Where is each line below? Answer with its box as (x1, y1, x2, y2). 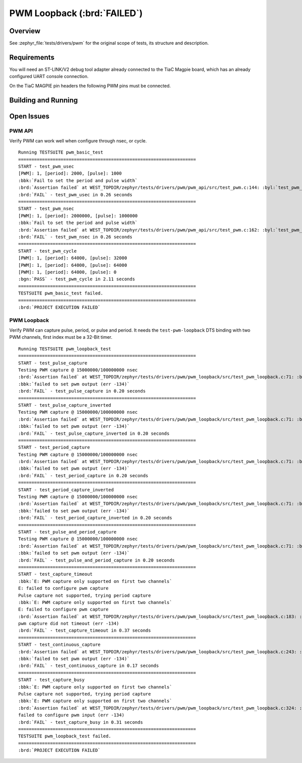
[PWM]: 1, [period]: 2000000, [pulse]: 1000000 (18, 213, 138, 218)
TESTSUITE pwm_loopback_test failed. (18, 733, 112, 739)
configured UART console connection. (9, 73, 89, 80)
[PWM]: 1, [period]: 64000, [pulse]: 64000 (18, 262, 127, 268)
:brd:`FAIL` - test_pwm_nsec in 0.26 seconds (18, 234, 133, 240)
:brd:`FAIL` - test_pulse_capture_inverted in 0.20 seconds (18, 430, 170, 436)
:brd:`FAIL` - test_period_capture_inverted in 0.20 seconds (18, 515, 172, 521)
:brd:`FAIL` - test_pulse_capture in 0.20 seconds (18, 388, 146, 394)
